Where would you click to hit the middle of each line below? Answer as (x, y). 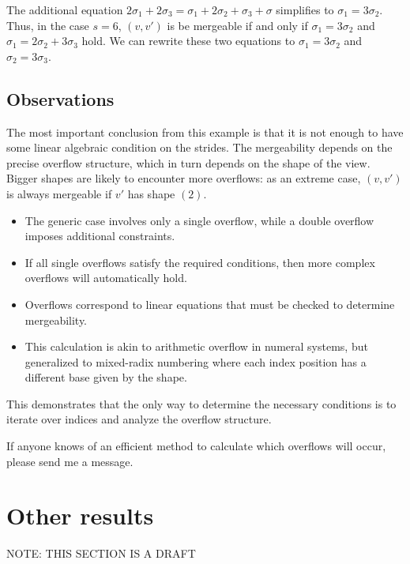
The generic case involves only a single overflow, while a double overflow (199, 220)
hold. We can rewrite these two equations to (188, 41)
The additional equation (65, 9)
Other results (80, 515)
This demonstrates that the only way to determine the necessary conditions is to (201, 403)
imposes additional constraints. (100, 236)
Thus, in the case (48, 25)
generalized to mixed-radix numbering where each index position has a (196, 361)
